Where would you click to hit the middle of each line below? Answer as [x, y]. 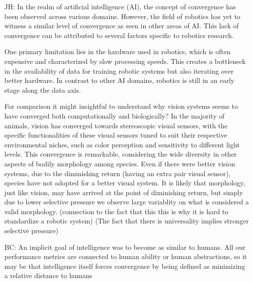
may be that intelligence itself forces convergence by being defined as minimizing [125, 266]
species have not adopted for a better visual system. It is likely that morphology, [125, 183]
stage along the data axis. [43, 90]
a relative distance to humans [49, 275]
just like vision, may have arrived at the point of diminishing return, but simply [124, 192]
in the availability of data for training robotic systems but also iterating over [119, 70]
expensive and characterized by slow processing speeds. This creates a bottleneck [125, 61]
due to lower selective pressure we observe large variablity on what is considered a [127, 202]
